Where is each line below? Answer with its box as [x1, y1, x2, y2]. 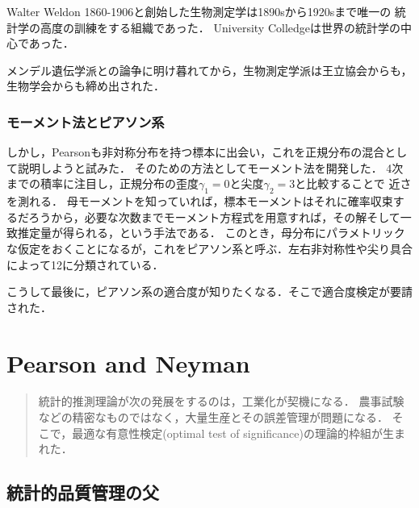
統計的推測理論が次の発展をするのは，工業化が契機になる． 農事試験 [38, 393, 404, 410]
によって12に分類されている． [6, 256, 164, 273]
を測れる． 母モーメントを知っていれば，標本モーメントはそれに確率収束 [6, 193, 393, 210]
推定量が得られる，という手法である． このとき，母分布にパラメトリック [17, 224, 405, 241]
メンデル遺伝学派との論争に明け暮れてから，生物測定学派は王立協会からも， [6, 61, 413, 78]
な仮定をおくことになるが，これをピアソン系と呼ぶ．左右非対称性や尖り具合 [6, 239, 413, 256]
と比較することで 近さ [295, 175, 412, 192]
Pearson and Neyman [6, 346, 250, 379]
